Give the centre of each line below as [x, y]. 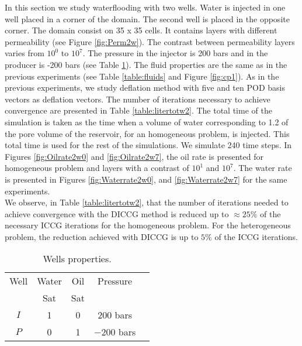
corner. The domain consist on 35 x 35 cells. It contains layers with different [141, 30]
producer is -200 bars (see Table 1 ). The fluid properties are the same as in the [146, 64]
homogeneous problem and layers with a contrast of [97, 168]
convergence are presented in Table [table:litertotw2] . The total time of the [138, 110]
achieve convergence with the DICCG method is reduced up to [117, 213]
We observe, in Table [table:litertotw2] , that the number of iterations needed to [147, 202]
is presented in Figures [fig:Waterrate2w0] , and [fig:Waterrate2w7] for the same [146, 179]
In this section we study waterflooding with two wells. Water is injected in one [145, 7]
